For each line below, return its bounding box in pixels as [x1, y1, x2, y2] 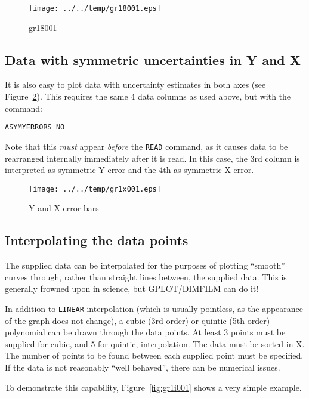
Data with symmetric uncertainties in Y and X [5, 50, 301, 69]
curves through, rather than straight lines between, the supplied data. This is [5, 270, 287, 283]
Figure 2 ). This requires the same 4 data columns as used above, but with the [5, 90, 291, 103]
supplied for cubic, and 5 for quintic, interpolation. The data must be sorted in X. [5, 337, 305, 350]
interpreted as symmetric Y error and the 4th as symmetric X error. [5, 163, 254, 176]
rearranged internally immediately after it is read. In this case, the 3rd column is [5, 152, 300, 164]
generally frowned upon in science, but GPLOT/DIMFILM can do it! [5, 282, 259, 295]
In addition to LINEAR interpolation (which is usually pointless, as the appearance [5, 302, 304, 314]
